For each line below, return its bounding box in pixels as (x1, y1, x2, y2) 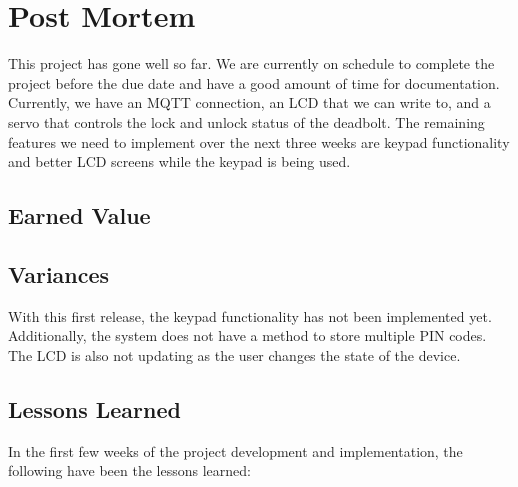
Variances (8, 258, 110, 289)
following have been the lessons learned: (8, 460, 251, 481)
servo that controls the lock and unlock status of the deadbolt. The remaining (8, 111, 485, 132)
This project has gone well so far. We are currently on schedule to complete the (8, 53, 495, 74)
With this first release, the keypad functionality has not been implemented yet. (8, 305, 492, 326)
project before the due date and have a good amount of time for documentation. (8, 72, 500, 93)
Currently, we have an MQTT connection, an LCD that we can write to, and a (8, 92, 491, 113)
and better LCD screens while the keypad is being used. (8, 151, 351, 172)
